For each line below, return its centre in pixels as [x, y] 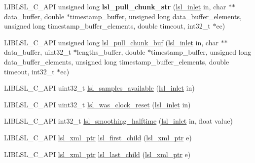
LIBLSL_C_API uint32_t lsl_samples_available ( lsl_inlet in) [99, 88]
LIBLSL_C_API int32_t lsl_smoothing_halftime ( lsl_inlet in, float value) [119, 121]
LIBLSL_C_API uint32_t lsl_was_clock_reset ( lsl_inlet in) [97, 104]
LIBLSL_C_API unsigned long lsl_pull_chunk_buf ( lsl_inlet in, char [111, 42]
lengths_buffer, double [111, 52]
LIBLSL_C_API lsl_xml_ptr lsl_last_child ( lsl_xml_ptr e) [97, 154]
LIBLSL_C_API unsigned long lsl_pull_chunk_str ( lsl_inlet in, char [115, 6]
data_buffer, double [34, 16]
